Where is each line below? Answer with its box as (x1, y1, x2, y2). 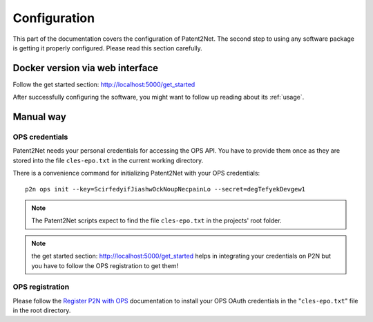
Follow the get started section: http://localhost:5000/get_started (12, 80, 195, 88)
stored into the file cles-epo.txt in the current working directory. (12, 156, 204, 164)
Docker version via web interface (12, 62, 159, 74)
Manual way (12, 111, 67, 123)
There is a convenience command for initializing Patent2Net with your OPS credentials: (12, 169, 260, 178)
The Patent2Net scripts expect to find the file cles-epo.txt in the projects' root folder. (31, 216, 283, 225)
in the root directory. (12, 306, 71, 314)
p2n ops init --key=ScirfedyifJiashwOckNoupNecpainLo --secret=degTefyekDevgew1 (25, 185, 306, 193)
